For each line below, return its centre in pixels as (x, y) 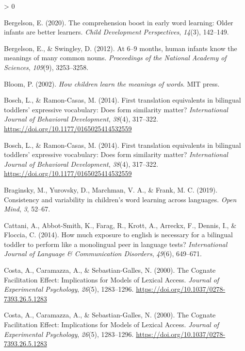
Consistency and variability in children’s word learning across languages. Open (120, 199)
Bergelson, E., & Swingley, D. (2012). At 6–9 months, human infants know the (121, 48)
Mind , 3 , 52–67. (27, 209)
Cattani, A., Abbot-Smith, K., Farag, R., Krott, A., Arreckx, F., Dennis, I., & (120, 225)
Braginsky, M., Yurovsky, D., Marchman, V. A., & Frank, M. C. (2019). (111, 189)
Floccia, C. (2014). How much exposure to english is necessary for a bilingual (119, 235)
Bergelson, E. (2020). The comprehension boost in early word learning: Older (119, 22)
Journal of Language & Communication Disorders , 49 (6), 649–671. (103, 254)
